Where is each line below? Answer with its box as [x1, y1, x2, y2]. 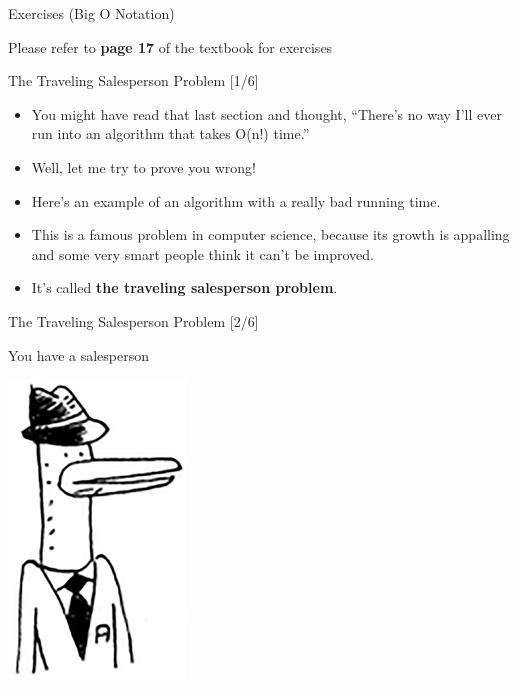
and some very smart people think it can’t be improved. [31, 243, 374, 264]
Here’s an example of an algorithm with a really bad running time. [31, 190, 441, 211]
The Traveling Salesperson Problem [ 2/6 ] [8, 310, 259, 331]
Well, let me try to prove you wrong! [31, 156, 256, 177]
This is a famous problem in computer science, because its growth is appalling [31, 224, 510, 245]
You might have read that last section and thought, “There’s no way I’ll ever [31, 103, 502, 124]
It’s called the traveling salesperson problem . [31, 277, 338, 298]
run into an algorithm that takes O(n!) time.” [31, 123, 310, 144]
